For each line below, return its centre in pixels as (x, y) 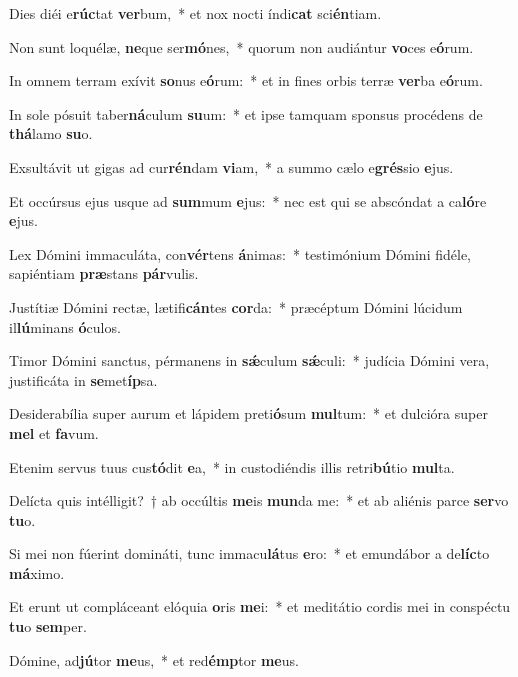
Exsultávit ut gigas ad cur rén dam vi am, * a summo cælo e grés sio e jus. (231, 166)
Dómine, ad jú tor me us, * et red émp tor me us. (154, 659)
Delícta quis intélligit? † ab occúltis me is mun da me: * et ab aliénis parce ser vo (259, 500)
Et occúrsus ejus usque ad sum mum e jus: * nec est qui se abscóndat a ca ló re (248, 200)
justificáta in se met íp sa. (83, 379)
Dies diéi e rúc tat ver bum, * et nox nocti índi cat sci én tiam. (195, 13)
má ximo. (37, 572)
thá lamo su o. (51, 133)
